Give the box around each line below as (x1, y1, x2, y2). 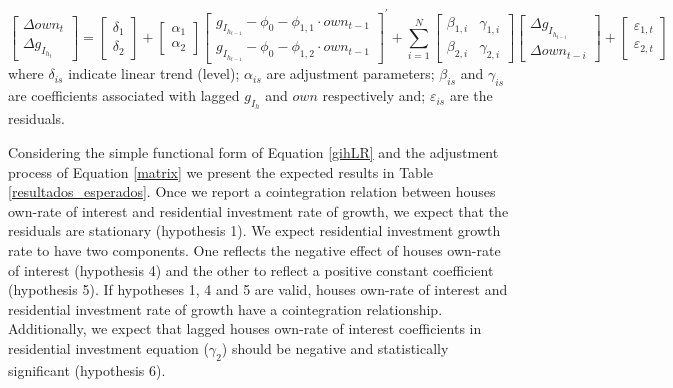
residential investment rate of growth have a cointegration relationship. (8, 298, 443, 319)
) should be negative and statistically (221, 337, 449, 358)
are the (449, 85, 493, 106)
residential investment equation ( (8, 337, 209, 358)
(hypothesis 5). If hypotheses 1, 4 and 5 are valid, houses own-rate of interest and (8, 279, 508, 300)
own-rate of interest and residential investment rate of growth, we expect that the (8, 200, 509, 221)
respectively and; (322, 85, 426, 106)
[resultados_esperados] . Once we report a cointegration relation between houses (8, 181, 496, 202)
